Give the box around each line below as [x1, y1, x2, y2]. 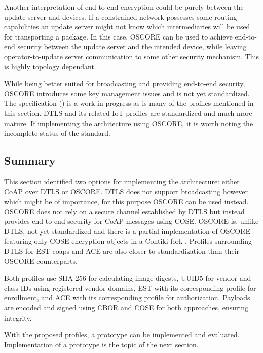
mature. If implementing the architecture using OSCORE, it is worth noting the [4, 117, 253, 128]
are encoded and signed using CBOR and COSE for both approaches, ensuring [4, 302, 249, 313]
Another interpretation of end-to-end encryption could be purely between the [4, 2, 244, 12]
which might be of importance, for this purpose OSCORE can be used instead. [4, 196, 249, 207]
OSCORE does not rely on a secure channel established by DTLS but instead [4, 206, 245, 216]
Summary [4, 152, 56, 168]
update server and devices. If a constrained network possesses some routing [4, 11, 237, 22]
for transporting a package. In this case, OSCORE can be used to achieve [4, 31, 233, 42]
